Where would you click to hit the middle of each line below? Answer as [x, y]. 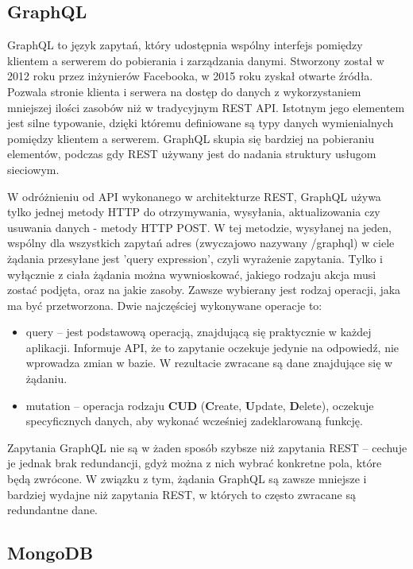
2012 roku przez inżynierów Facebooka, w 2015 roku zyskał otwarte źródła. [190, 76]
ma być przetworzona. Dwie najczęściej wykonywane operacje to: [165, 305]
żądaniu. [46, 379]
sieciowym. [33, 169]
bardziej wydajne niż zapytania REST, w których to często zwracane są [181, 494]
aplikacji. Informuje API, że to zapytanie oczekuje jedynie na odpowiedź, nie [212, 347]
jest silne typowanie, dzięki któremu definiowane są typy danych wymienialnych [201, 123]
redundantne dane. [53, 510]
